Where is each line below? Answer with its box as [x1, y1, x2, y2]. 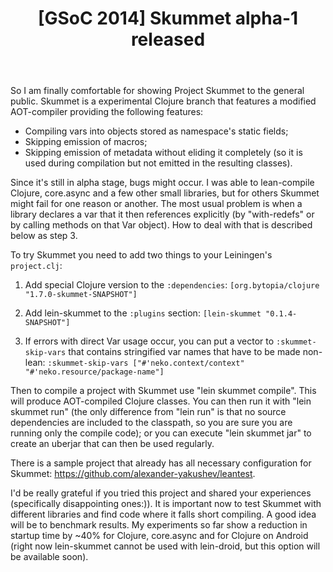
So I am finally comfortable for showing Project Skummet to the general [10, 85, 305, 97]
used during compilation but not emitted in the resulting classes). [24, 157, 293, 169]
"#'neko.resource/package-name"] [24, 367, 165, 377]
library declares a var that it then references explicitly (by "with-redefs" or [10, 208, 315, 221]
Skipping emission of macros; [24, 136, 148, 148]
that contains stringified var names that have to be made [68, 346, 301, 358]
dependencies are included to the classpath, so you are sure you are [10, 417, 293, 429]
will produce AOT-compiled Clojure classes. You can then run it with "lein [10, 395, 312, 407]
